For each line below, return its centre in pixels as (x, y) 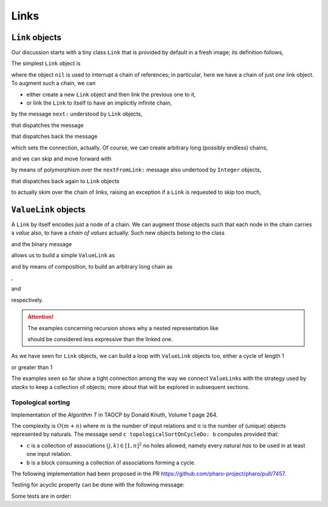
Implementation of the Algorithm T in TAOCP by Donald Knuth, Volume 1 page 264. (114, 415)
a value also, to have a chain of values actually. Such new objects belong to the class (118, 233)
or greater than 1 (32, 367)
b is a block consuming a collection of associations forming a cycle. (111, 463)
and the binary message (42, 244)
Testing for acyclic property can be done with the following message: (98, 485)
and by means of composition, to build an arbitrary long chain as (92, 266)
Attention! (41, 317)
